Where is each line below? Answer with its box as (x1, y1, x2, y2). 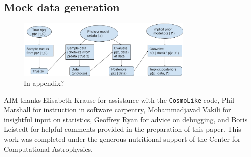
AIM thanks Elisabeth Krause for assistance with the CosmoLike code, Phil (4, 94, 234, 105)
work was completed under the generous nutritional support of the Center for (4, 133, 241, 144)
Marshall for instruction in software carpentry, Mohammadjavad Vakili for (4, 104, 231, 115)
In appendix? (24, 78, 64, 88)
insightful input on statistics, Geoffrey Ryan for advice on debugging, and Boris (4, 114, 248, 124)
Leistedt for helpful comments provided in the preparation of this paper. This (4, 124, 241, 134)
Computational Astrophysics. (4, 143, 93, 154)
